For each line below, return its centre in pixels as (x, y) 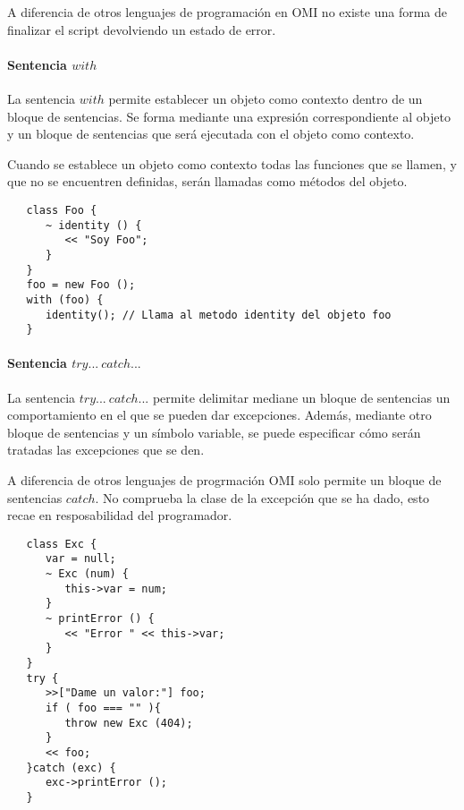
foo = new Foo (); (81, 285)
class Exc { (62, 544)
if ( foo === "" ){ (103, 708)
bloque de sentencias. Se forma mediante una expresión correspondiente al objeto (229, 116)
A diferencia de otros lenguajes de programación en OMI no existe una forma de (227, 12)
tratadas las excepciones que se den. (106, 450)
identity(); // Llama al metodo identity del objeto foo (218, 315)
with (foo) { (65, 299)
